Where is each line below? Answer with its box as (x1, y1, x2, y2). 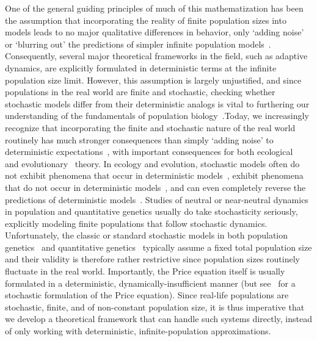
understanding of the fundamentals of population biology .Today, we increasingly (5, 109, 309, 122)
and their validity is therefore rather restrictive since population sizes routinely (5, 253, 300, 265)
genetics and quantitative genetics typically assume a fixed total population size (5, 240, 312, 253)
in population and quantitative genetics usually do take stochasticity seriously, (5, 205, 298, 218)
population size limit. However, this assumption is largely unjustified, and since (5, 73, 302, 86)
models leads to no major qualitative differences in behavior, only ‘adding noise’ (5, 26, 304, 38)
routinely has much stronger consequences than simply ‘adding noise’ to (5, 133, 274, 146)
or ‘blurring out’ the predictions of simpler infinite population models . (5, 37, 271, 50)
